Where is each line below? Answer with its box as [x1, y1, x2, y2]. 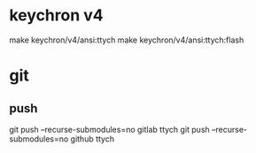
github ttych [70, 134, 115, 144]
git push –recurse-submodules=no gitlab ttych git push [9, 124, 210, 134]
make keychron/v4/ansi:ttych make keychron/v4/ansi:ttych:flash [9, 34, 244, 45]
